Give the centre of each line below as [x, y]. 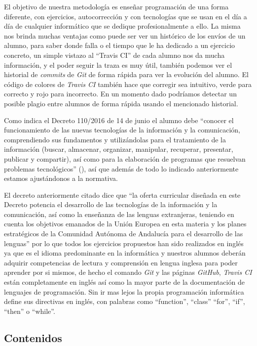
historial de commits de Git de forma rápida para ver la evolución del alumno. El [126, 74]
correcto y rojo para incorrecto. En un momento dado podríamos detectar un [120, 94]
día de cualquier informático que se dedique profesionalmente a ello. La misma [122, 26]
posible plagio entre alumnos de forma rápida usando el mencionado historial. [121, 103]
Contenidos [33, 337]
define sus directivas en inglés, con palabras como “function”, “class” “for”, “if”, [125, 301]
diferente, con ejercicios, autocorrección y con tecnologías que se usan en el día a [126, 16]
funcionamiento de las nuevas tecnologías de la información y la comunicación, [122, 130]
